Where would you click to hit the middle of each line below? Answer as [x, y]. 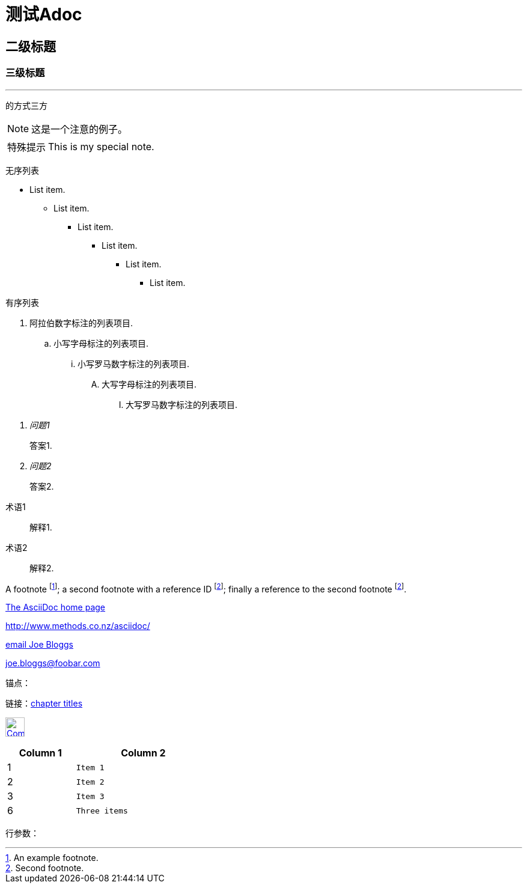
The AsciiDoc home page [56, 607]
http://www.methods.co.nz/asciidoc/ [78, 626]
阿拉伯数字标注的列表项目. [81, 323]
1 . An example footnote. [52, 858]
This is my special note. [101, 146]
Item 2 [90, 782]
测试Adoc [44, 14]
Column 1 [40, 753]
